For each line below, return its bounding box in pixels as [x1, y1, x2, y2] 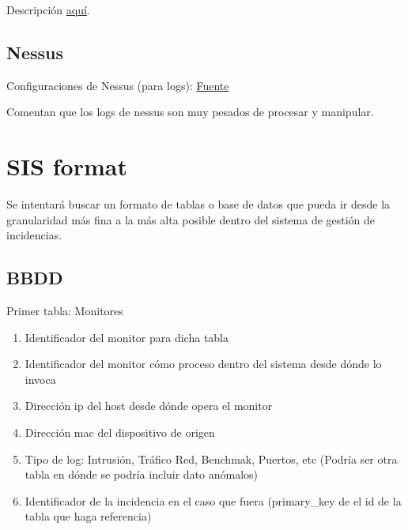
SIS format [6, 150, 127, 182]
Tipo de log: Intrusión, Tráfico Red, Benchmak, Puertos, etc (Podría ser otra [25, 450, 398, 467]
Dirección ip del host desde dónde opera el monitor [25, 397, 273, 414]
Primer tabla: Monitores [6, 303, 123, 319]
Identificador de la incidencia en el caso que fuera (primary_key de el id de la [25, 492, 402, 509]
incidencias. [6, 227, 62, 243]
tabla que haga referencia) [25, 508, 152, 524]
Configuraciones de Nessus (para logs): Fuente [6, 77, 229, 93]
